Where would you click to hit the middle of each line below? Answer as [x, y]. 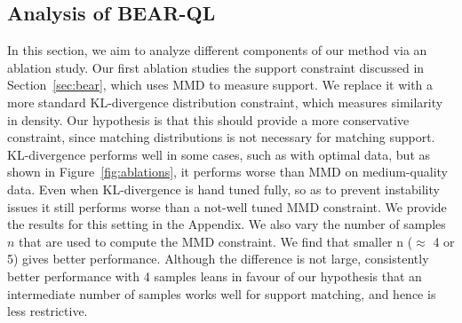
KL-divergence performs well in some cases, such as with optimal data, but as [219, 154]
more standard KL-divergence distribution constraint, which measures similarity [225, 102]
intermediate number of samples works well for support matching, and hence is [222, 293]
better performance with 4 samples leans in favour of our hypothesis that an [215, 276]
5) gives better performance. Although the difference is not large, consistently [218, 259]
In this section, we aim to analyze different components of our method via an [217, 50]
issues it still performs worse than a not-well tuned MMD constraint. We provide [227, 206]
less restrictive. [48, 311]
